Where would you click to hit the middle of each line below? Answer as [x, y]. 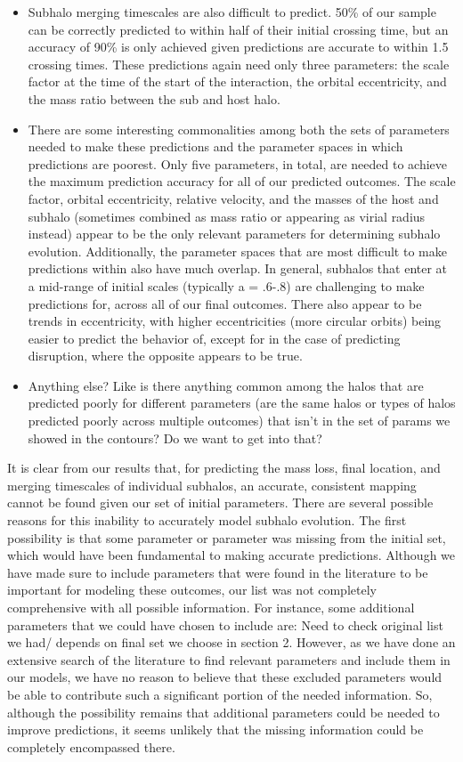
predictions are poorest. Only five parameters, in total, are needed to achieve [238, 163]
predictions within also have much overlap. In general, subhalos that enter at [238, 268]
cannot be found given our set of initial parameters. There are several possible [220, 503]
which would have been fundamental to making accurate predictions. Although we [231, 555]
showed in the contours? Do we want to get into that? [175, 438]
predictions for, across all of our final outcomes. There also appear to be [225, 303]
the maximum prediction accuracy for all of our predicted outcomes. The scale [242, 181]
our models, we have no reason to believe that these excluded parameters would [225, 677]
